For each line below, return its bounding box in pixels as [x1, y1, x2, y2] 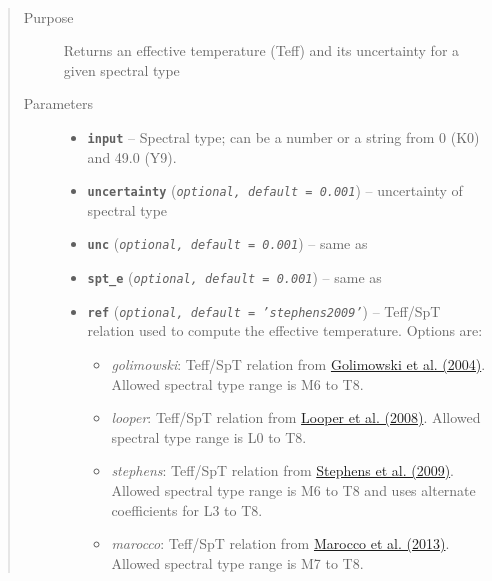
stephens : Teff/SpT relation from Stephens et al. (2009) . [111, 460, 455, 481]
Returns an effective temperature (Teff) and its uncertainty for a [63, 40, 460, 61]
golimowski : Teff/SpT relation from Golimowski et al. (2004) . [111, 354, 486, 375]
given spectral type [63, 59, 180, 80]
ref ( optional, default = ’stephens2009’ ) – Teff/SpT [87, 300, 441, 321]
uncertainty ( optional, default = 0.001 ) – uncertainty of [87, 180, 463, 201]
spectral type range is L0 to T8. [111, 426, 307, 447]
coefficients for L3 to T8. [111, 499, 263, 520]
